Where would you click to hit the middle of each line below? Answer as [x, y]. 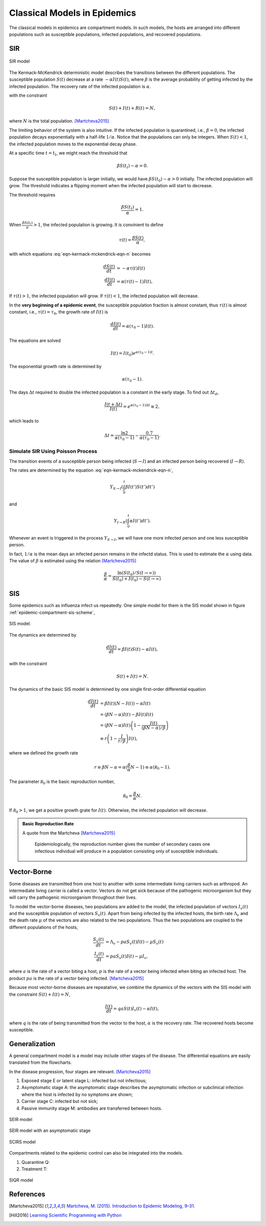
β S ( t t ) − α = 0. [132, 167]
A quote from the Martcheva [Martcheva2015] [69, 833]
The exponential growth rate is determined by [55, 366]
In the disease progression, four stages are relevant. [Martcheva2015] [80, 1071]
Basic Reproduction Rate [48, 824]
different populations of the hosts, [44, 927]
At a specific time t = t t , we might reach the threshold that [68, 154]
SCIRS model [22, 1142]
